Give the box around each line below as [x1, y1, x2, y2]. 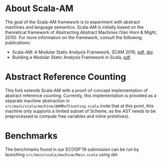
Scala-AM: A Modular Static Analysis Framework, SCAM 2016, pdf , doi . [12, 49, 154, 55]
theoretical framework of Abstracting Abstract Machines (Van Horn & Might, [5, 29, 157, 35]
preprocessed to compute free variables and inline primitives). [5, 113, 130, 119]
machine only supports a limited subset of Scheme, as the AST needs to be [5, 108, 156, 114]
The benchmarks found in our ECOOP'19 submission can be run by [5, 146, 140, 152]
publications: [5, 39, 31, 45]
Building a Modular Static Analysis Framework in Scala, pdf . [12, 54, 131, 60]
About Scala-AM [5, 3, 74, 14]
